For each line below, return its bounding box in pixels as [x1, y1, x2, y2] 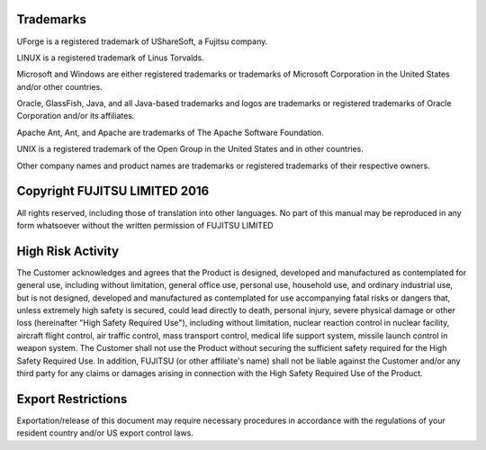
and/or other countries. [16, 81, 103, 92]
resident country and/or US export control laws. [16, 427, 193, 438]
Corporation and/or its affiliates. [16, 111, 135, 121]
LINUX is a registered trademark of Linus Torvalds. [16, 52, 204, 63]
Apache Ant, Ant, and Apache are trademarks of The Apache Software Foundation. [16, 127, 324, 138]
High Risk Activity [16, 243, 120, 258]
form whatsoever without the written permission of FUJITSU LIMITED [16, 220, 274, 230]
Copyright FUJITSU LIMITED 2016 [16, 184, 210, 199]
